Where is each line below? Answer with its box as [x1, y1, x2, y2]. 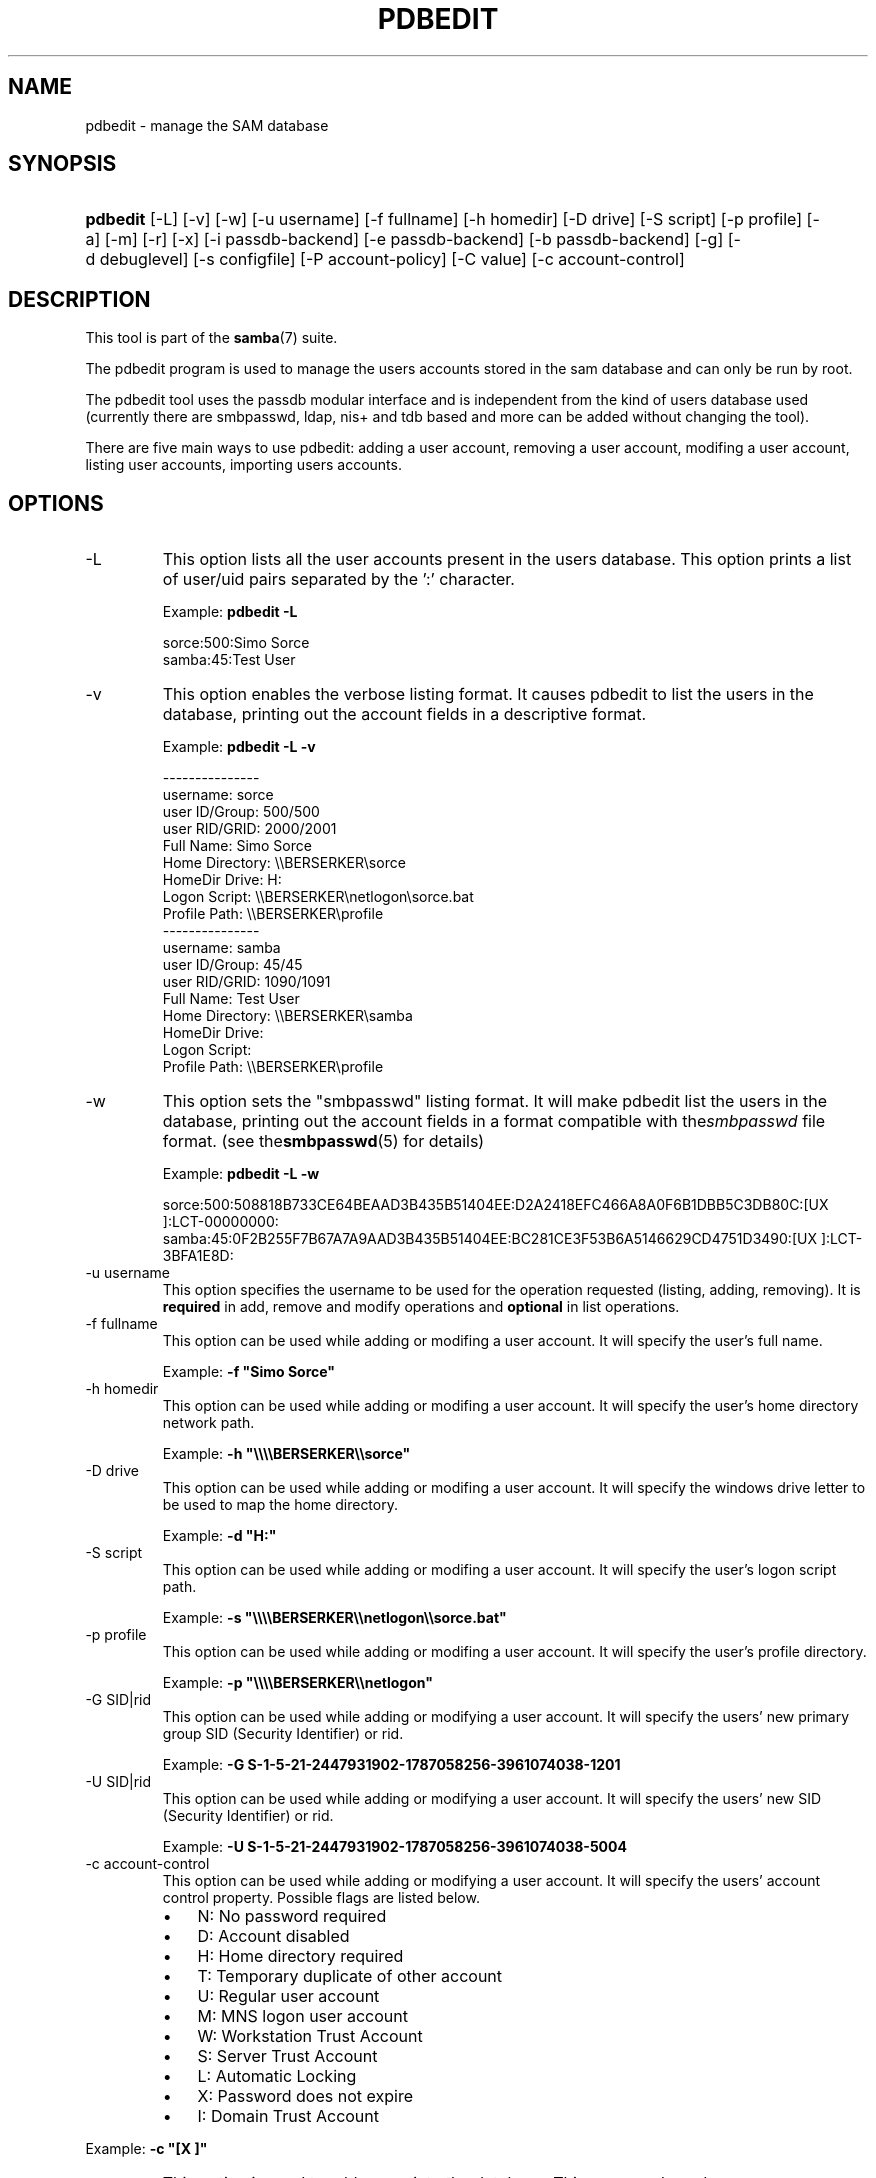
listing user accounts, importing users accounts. [85, 456, 402, 474]
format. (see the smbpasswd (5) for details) [162, 1131, 485, 1152]
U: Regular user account [197, 1986, 380, 2007]
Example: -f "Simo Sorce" [162, 1363, 336, 1381]
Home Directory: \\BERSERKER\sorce [162, 854, 406, 872]
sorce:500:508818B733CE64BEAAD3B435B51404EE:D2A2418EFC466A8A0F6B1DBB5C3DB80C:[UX [162, 1196, 829, 1214]
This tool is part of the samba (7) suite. [85, 329, 338, 347]
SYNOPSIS [8, 151, 117, 177]
